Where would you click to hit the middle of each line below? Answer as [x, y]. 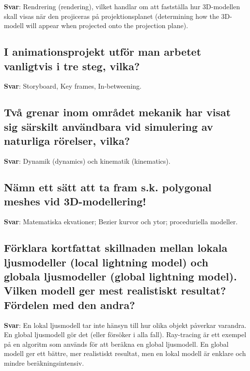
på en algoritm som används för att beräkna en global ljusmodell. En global [116, 344]
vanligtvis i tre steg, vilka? [72, 66]
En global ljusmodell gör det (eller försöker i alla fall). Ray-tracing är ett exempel [125, 334]
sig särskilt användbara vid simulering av [109, 126]
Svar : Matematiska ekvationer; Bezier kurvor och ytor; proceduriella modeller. [121, 222]
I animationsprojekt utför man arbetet [103, 52]
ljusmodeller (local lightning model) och [106, 262]
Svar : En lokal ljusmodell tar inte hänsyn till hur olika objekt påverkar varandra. [125, 325]
